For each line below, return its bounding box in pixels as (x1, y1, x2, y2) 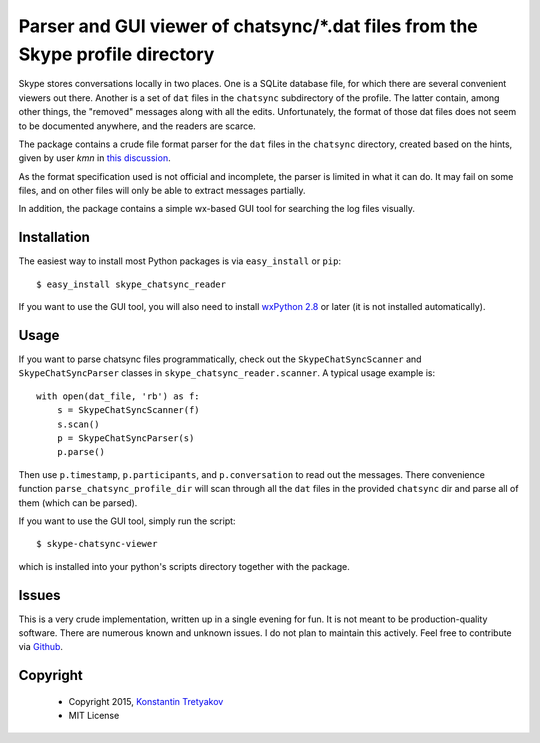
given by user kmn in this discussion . (18, 152, 171, 164)
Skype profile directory (18, 43, 215, 65)
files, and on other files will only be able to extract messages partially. (18, 185, 306, 197)
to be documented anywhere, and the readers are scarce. (18, 120, 257, 132)
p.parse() (56, 446, 105, 458)
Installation (18, 229, 90, 246)
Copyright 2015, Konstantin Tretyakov (68, 695, 224, 707)
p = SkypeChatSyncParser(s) (56, 433, 195, 444)
